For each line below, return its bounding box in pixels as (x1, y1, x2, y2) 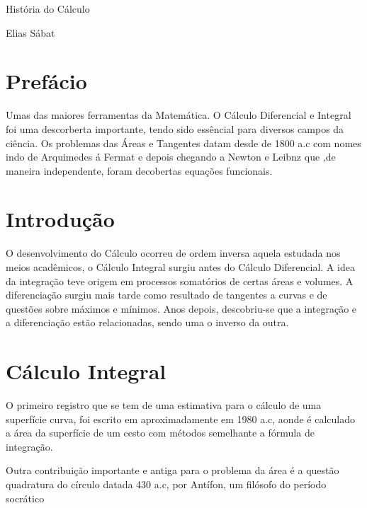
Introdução (6, 204, 115, 233)
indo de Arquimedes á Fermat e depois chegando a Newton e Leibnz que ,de (6, 149, 336, 164)
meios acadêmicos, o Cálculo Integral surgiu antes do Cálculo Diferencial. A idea (6, 260, 355, 274)
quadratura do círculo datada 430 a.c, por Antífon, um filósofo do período (6, 477, 327, 492)
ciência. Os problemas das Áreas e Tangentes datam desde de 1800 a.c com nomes (6, 135, 361, 150)
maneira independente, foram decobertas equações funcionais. (6, 163, 273, 178)
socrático (6, 490, 45, 505)
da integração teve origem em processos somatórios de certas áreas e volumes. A (6, 273, 354, 288)
